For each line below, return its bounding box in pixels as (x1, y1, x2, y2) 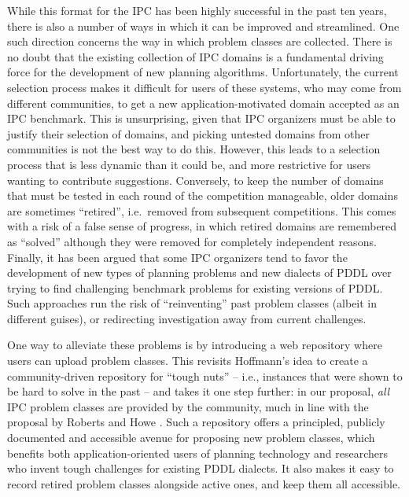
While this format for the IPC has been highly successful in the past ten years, (7, 2, 387, 18)
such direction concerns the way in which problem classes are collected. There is (7, 33, 392, 50)
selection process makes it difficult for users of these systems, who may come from (7, 79, 402, 95)
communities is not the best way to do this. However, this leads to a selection (7, 141, 381, 157)
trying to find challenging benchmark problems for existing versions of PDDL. (7, 279, 383, 296)
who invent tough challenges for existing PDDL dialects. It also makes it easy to (7, 460, 394, 477)
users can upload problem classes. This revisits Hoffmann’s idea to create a (7, 352, 368, 369)
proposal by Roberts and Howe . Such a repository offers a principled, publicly (7, 414, 385, 430)
